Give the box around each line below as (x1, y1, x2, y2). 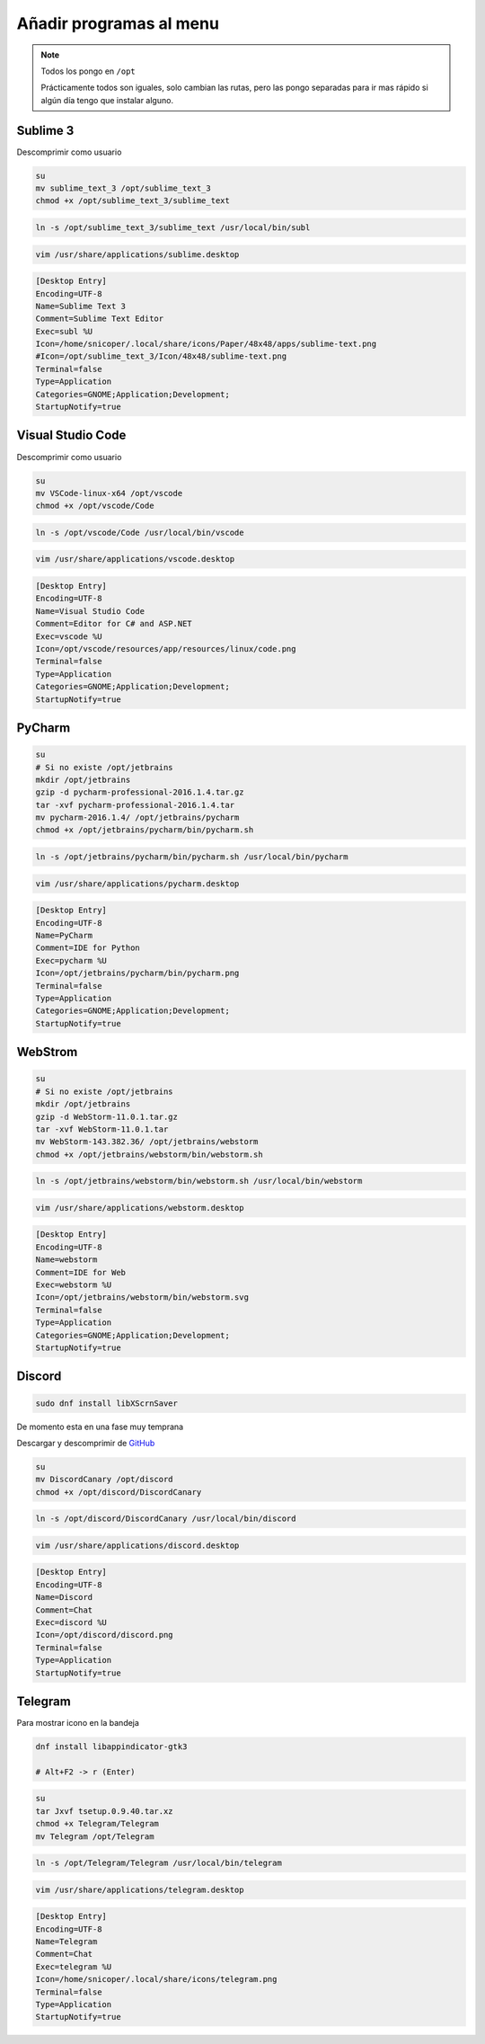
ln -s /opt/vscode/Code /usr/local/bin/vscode (35, 527, 244, 538)
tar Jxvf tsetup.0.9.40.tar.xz (35, 1806, 174, 1816)
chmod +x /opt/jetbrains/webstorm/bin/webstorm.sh (35, 1149, 264, 1160)
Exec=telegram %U (35, 1961, 112, 1972)
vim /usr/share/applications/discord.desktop (35, 1540, 240, 1551)
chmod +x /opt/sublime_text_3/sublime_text (35, 196, 231, 206)
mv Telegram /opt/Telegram (35, 1831, 154, 1842)
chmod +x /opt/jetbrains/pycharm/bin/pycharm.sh (35, 825, 254, 835)
